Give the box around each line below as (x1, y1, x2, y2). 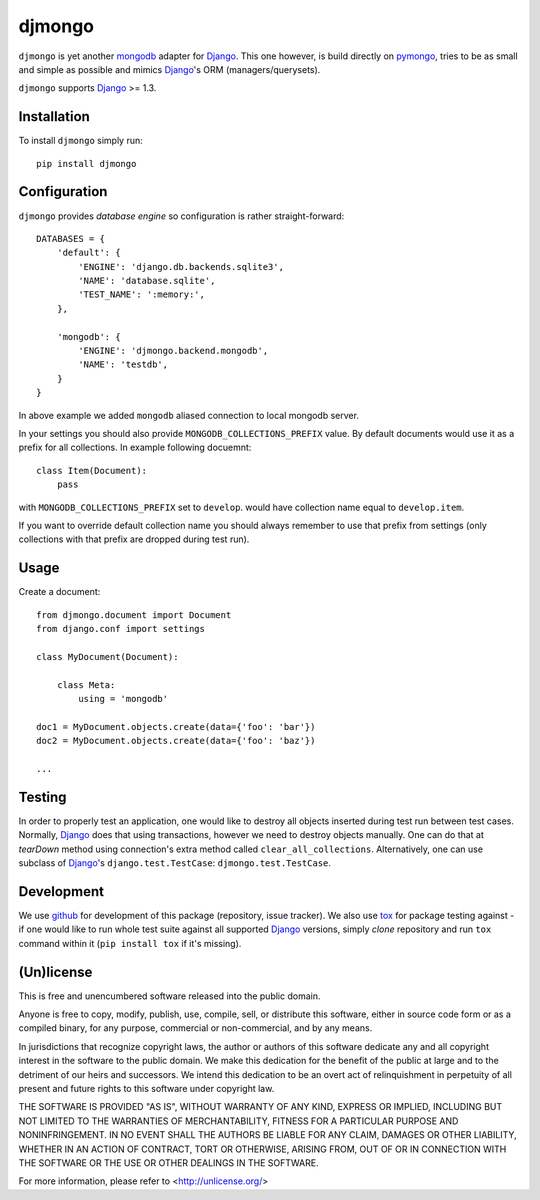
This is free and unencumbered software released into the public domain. (18, 990, 321, 1002)
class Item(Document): (36, 465, 148, 476)
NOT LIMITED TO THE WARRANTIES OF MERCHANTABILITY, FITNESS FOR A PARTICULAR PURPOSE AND (18, 1115, 459, 1127)
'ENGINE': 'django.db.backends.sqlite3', (78, 261, 285, 272)
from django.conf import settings (36, 623, 205, 635)
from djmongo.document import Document (36, 609, 232, 620)
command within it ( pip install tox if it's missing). (18, 937, 242, 949)
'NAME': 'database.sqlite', (78, 275, 216, 287)
